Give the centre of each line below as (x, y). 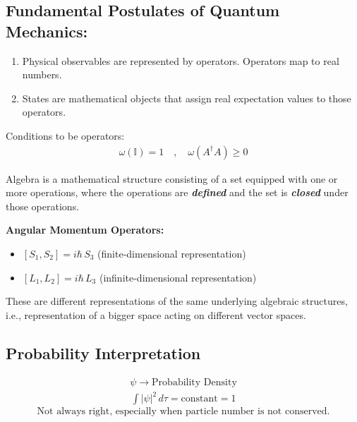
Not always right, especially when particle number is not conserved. (183, 412)
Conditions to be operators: (65, 135)
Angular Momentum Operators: (85, 230)
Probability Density (194, 382)
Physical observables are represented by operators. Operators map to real (181, 60)
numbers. (42, 74)
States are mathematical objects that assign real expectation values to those (187, 98)
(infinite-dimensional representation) (178, 277)
